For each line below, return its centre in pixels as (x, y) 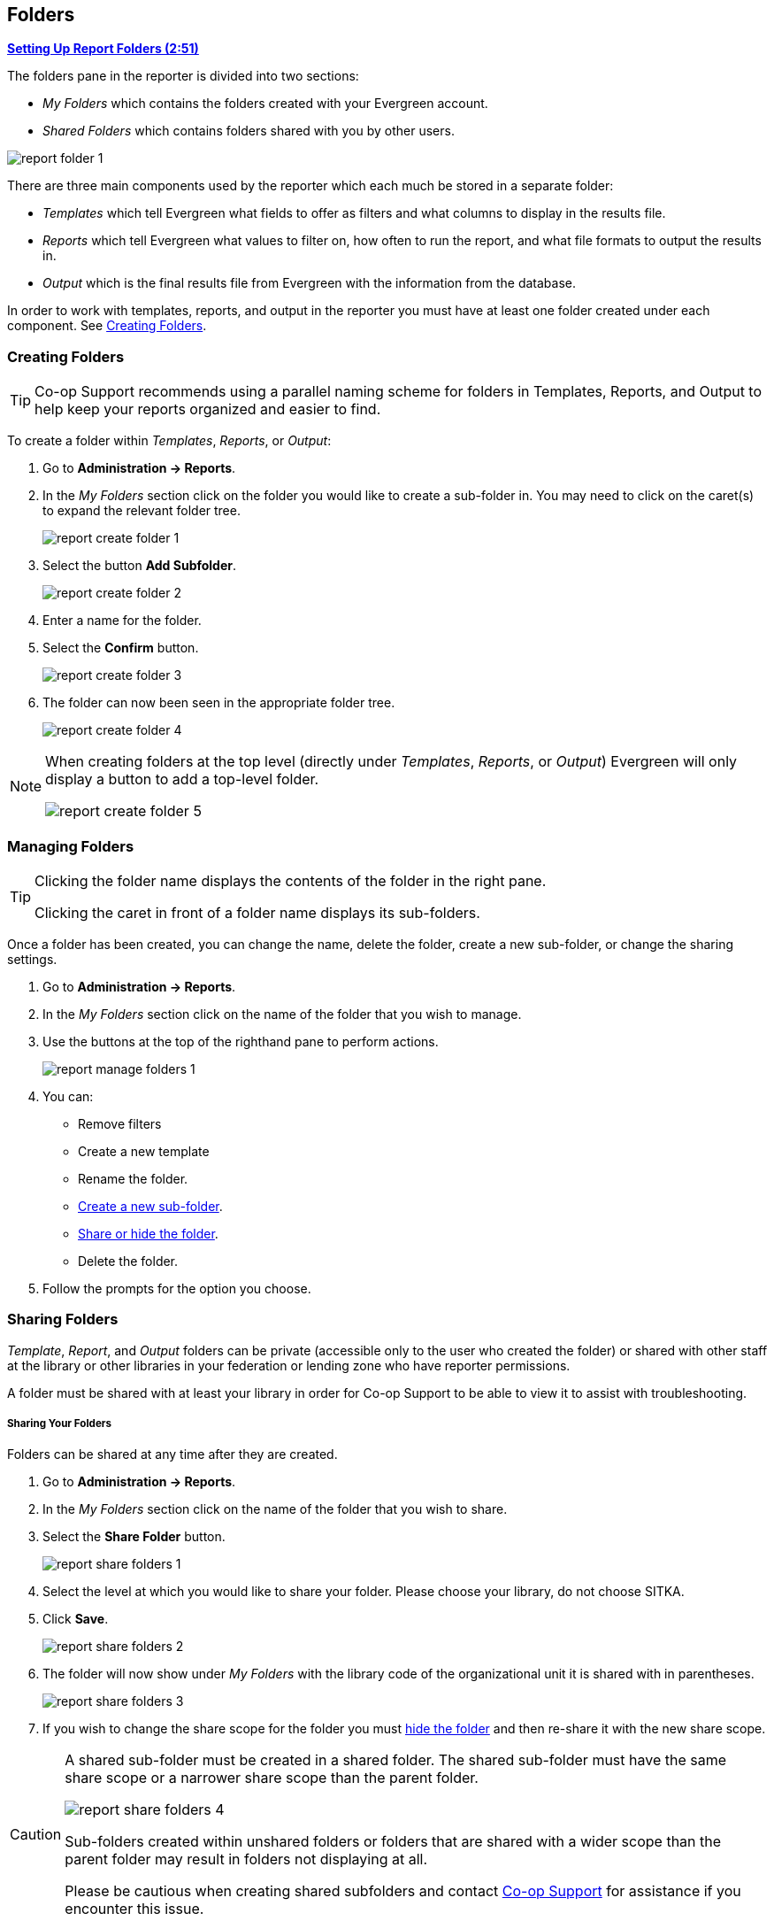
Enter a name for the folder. (122, 621)
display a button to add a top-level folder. (182, 779)
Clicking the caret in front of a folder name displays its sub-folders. (257, 912)
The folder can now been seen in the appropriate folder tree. (219, 703)
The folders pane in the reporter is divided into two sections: (183, 76)
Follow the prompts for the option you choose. (177, 1288)
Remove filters (120, 1123)
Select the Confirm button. (121, 648)
